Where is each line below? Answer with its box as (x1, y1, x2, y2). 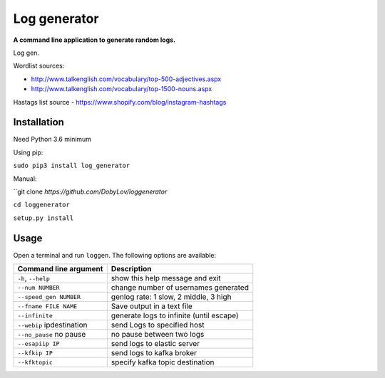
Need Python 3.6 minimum (13, 135, 92, 144)
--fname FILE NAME (17, 303, 78, 310)
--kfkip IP (17, 349, 53, 357)
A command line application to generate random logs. (13, 36, 176, 44)
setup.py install (13, 214, 74, 222)
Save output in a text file (111, 301, 192, 311)
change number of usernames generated (111, 283, 250, 293)
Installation (13, 116, 64, 128)
